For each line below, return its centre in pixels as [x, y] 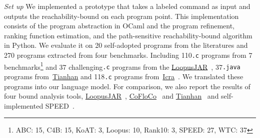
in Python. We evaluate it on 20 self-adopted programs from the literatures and [126, 45]
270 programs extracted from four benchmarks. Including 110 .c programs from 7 [128, 55]
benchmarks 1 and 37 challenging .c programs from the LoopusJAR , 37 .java [122, 66]
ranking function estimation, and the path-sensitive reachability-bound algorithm [128, 35]
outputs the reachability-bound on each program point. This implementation [121, 16]
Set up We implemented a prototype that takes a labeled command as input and [127, 6]
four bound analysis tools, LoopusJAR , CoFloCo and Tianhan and [111, 96]
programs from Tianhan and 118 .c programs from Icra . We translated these [124, 76]
